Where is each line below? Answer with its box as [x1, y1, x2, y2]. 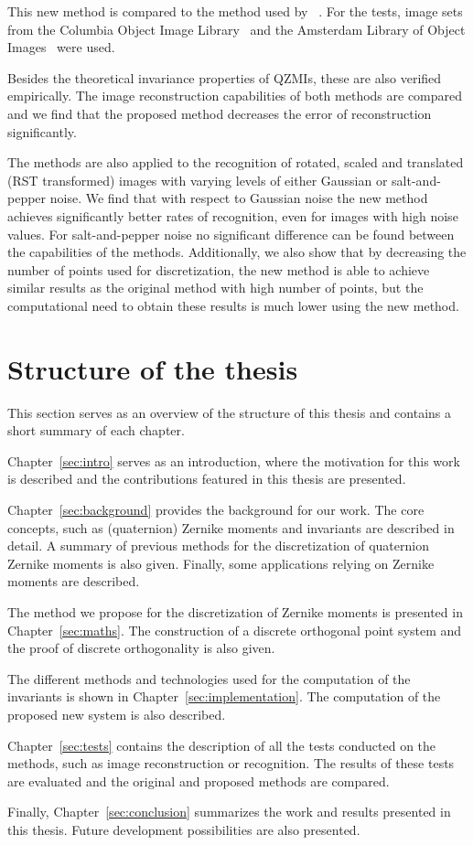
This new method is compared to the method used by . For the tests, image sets [7, 2, 463, 20]
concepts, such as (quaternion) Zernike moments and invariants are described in [7, 518, 455, 537]
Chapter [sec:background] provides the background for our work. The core [7, 500, 425, 519]
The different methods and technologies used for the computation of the [7, 669, 411, 688]
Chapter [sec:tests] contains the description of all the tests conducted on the [7, 735, 436, 754]
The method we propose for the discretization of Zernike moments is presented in [7, 602, 463, 621]
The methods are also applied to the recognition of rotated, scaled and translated [7, 153, 464, 172]
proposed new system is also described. [7, 704, 226, 723]
